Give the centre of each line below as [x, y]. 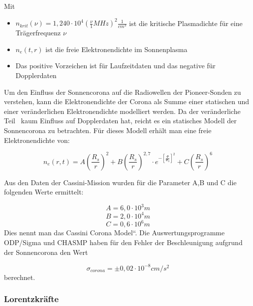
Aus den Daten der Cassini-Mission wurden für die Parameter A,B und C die [120, 182]
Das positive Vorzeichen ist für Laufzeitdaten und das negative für [115, 66]
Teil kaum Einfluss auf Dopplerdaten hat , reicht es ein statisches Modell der [120, 121]
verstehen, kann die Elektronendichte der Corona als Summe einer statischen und [127, 101]
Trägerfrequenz [38, 33]
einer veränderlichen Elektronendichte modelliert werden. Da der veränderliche [122, 111]
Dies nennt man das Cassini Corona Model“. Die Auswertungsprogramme [114, 233]
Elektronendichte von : [37, 140]
